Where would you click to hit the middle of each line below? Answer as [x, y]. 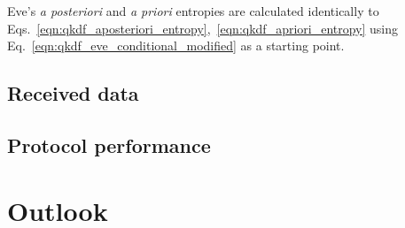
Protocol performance [109, 144]
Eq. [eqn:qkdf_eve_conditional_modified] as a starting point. [176, 46]
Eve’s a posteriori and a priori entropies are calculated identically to [193, 11]
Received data [73, 93]
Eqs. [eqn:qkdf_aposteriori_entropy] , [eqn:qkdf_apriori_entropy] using [203, 28]
